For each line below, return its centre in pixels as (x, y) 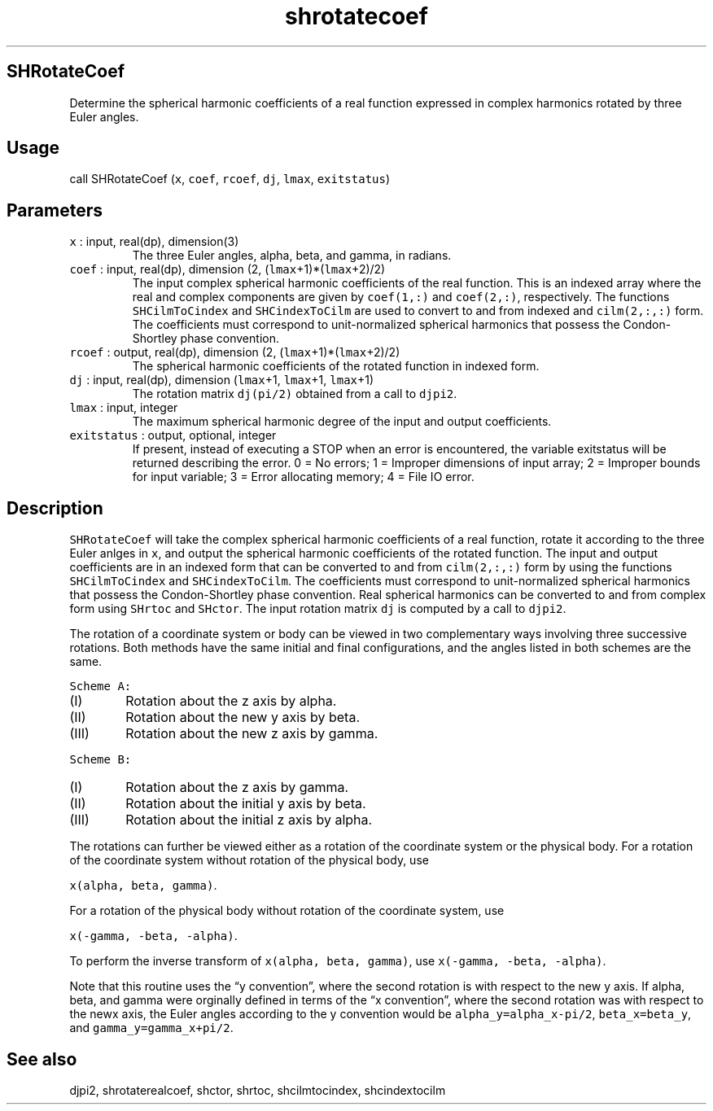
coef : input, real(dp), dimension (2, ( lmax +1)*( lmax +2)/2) (227, 269)
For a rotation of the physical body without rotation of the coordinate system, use (287, 911)
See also (42, 1059)
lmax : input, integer (124, 408)
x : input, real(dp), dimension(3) (154, 242)
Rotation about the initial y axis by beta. (246, 804)
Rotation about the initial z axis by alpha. (249, 820)
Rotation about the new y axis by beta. (243, 717)
